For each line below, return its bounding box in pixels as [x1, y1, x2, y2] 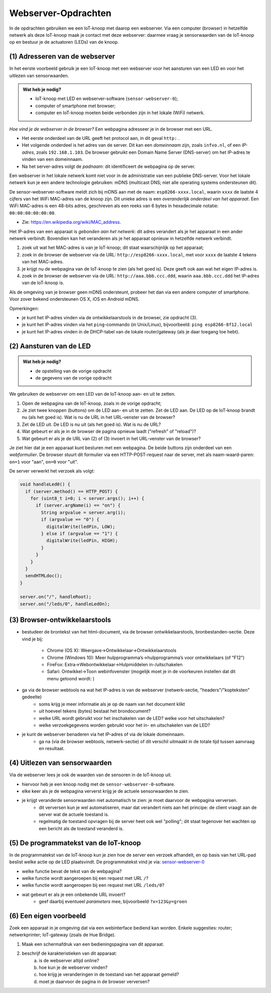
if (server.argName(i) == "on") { [36, 503, 120, 508]
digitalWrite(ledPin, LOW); [46, 523, 115, 529]
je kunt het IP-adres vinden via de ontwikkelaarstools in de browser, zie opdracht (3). [22, 314, 198, 320]
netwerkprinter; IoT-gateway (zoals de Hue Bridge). [9, 932, 116, 938]
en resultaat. [39, 746, 65, 752]
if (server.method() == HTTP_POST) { [25, 488, 118, 494]
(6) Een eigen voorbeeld [9, 912, 86, 920]
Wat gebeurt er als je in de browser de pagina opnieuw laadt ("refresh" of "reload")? [22, 428, 196, 434]
